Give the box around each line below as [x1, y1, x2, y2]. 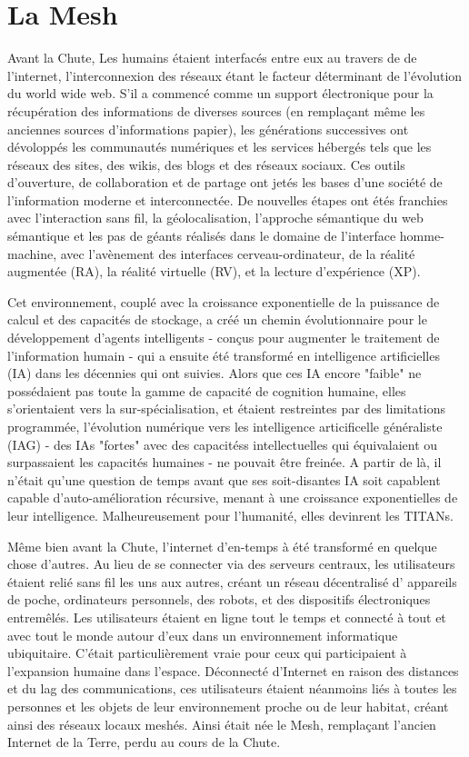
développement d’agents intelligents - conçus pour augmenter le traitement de [7, 328, 440, 347]
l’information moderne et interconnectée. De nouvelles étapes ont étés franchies [7, 190, 448, 209]
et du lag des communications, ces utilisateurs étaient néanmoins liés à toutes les [7, 679, 457, 698]
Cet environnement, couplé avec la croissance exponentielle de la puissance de [7, 292, 440, 311]
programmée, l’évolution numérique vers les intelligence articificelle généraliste [7, 417, 443, 435]
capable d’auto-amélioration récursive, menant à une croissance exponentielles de [7, 488, 458, 507]
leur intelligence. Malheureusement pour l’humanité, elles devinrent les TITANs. [7, 505, 454, 524]
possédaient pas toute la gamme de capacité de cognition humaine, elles [7, 381, 406, 400]
